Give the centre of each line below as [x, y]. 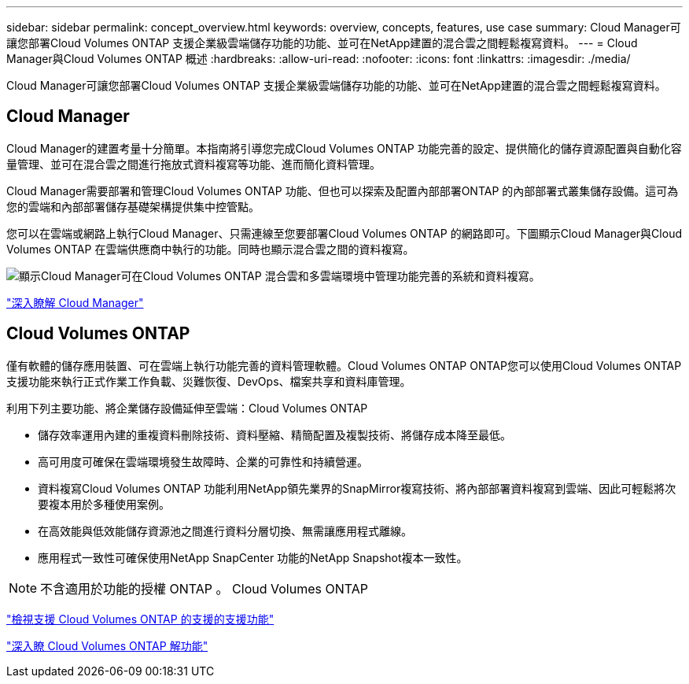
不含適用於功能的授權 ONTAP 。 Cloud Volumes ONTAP [204, 588]
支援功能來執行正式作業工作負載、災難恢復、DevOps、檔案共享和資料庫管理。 [209, 381]
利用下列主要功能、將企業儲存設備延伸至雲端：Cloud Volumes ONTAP [187, 408]
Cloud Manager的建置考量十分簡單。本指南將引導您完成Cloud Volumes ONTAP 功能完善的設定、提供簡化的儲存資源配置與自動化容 [344, 148]
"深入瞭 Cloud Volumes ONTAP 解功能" [107, 645]
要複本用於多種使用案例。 [104, 504]
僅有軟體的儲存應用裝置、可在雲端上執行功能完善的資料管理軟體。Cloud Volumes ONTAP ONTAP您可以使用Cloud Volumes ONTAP [344, 365]
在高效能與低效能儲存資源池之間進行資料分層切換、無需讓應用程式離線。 [225, 531]
